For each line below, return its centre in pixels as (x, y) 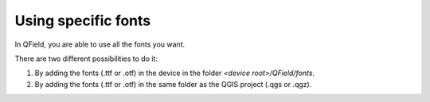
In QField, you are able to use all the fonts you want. (100, 44)
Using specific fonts (83, 21)
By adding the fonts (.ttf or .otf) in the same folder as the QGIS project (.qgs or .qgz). (173, 84)
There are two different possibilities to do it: (86, 59)
